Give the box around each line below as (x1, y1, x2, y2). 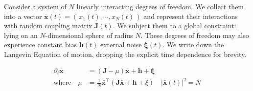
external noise (100, 39, 142, 50)
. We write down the (162, 39, 224, 50)
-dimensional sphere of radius (45, 30, 133, 40)
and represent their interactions (143, 11, 238, 21)
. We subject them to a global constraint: (113, 20, 236, 31)
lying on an (4, 30, 38, 40)
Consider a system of (4, 1, 67, 11)
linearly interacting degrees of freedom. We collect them (76, 1, 244, 11)
